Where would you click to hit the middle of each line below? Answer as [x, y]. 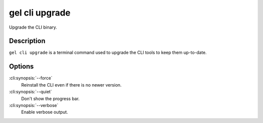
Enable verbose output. [45, 112]
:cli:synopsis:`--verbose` [34, 105]
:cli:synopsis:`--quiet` [30, 92]
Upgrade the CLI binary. [33, 27]
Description [27, 41]
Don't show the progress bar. [50, 98]
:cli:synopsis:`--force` [31, 78]
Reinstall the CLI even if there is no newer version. [71, 85]
